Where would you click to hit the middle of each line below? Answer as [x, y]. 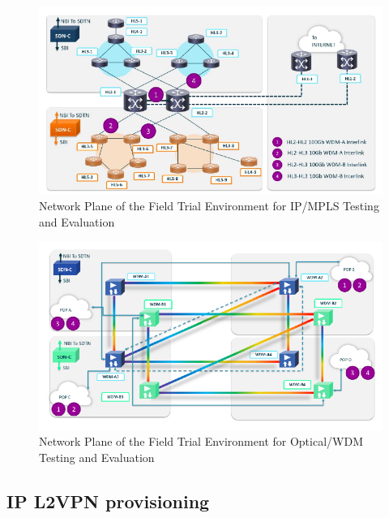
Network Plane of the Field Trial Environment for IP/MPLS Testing [209, 206]
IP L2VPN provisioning [108, 501]
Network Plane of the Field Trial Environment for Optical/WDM [201, 441]
